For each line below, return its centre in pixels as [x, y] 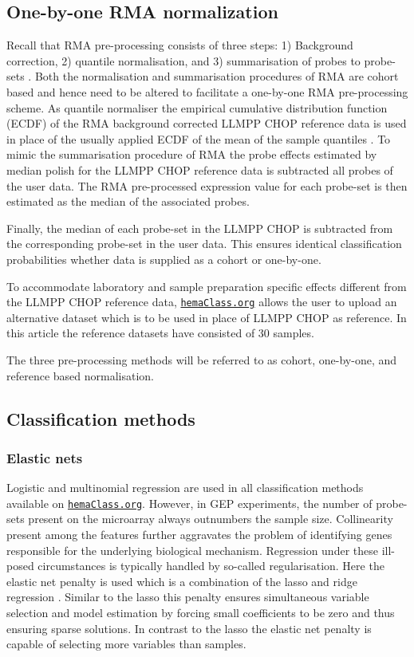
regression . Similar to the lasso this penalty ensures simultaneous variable [188, 597]
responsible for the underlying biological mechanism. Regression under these [192, 550]
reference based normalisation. [80, 375]
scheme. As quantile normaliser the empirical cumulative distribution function [197, 107]
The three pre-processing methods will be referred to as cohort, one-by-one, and [202, 359]
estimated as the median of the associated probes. [128, 201]
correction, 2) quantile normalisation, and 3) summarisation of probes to [183, 60]
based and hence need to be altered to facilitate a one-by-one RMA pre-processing [207, 91]
